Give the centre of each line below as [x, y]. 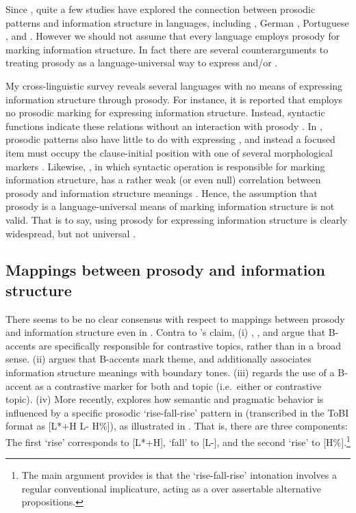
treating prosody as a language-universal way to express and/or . [142, 63]
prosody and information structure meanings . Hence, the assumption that [162, 193]
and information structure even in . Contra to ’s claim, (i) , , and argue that [166, 332]
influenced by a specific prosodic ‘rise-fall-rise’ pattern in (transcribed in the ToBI [177, 412]
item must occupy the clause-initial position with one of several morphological [169, 152]
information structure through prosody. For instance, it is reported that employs [174, 99]
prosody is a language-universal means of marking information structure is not [170, 206]
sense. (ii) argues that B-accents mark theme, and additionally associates [158, 359]
